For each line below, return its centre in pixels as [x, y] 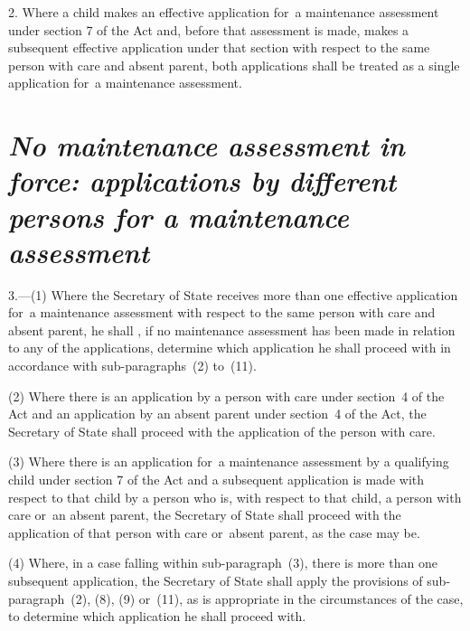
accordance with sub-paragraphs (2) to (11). [132, 366]
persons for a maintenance [179, 216]
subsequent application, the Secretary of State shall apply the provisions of [216, 580]
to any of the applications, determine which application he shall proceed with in [230, 348]
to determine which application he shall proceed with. [157, 616]
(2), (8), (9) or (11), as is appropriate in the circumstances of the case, [267, 598]
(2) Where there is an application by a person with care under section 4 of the [226, 396]
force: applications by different [202, 181]
